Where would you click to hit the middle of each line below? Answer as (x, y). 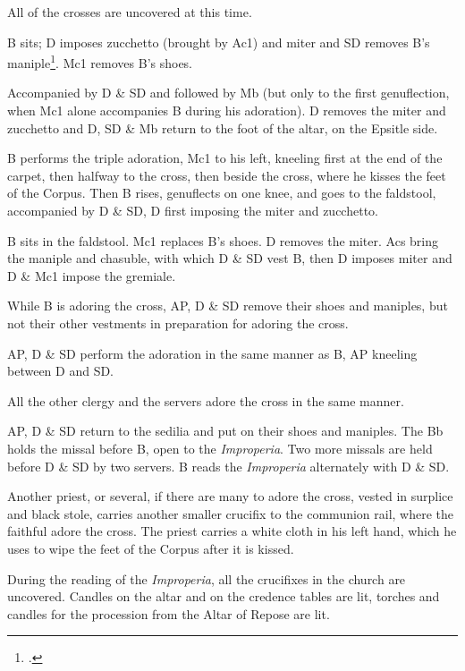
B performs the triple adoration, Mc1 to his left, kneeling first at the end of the (225, 158)
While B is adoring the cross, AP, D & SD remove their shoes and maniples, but (228, 306)
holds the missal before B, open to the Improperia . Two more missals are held (220, 448)
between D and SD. (60, 371)
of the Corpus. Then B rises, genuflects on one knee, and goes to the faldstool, (222, 193)
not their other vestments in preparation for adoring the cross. (178, 323)
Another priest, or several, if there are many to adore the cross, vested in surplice (230, 496)
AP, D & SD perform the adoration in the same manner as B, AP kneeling (212, 353)
